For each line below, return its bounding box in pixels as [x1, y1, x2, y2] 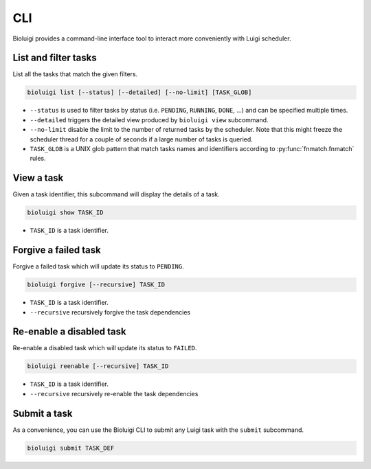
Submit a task [12, 407, 73, 419]
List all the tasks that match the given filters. [12, 70, 138, 78]
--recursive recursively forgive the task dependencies [30, 308, 191, 316]
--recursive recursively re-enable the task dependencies [30, 389, 199, 398]
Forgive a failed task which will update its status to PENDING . [12, 262, 185, 271]
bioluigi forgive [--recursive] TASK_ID [27, 281, 165, 288]
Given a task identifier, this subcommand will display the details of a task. [12, 190, 220, 198]
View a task [12, 172, 64, 184]
